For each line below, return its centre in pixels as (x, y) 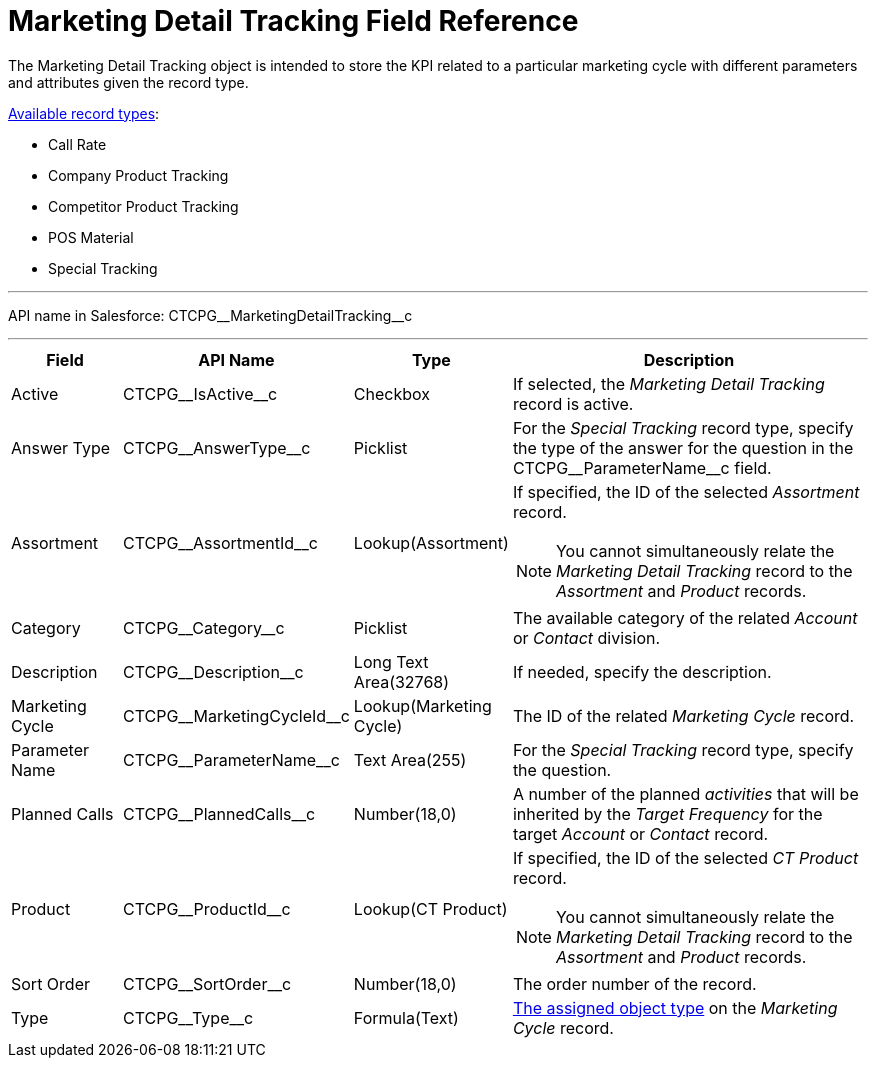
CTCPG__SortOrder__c (207, 983)
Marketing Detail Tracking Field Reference (293, 21)
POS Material (91, 237)
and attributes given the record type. (128, 82)
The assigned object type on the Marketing (675, 1007)
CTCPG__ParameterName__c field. (642, 467)
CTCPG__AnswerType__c (216, 447)
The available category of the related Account (685, 617)
